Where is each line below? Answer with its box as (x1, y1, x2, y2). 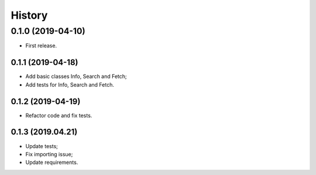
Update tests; (25, 142, 59, 149)
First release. (25, 42, 57, 49)
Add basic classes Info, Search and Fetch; (25, 73, 127, 80)
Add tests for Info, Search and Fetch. (25, 81, 114, 88)
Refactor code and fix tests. (25, 112, 92, 119)
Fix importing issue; (25, 150, 73, 157)
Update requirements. (25, 159, 78, 166)
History (11, 9, 48, 22)
